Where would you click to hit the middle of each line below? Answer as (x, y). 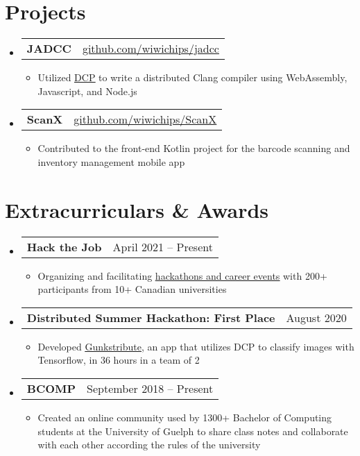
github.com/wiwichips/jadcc (151, 49)
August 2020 (316, 317)
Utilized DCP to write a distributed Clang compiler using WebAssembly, (192, 77)
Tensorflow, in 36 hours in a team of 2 (119, 360)
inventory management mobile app (111, 161)
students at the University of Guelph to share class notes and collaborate (193, 431)
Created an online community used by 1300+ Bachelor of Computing (185, 417)
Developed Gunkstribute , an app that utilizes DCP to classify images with (196, 346)
